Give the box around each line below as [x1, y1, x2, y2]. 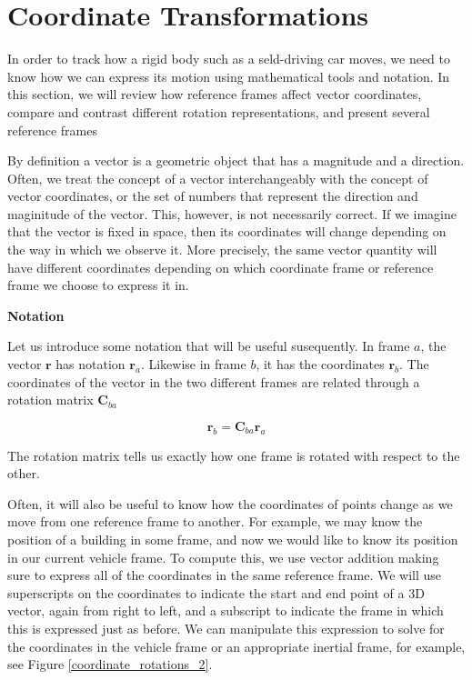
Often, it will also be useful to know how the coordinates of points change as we [7, 494, 453, 513]
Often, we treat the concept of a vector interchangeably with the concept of [7, 168, 428, 187]
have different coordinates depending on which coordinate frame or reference [7, 257, 434, 276]
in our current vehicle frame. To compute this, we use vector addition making [7, 547, 439, 566]
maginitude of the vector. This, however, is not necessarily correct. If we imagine [7, 204, 457, 223]
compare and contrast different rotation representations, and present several [7, 102, 430, 121]
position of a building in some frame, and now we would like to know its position [7, 529, 458, 548]
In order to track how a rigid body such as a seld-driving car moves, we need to [7, 49, 451, 68]
